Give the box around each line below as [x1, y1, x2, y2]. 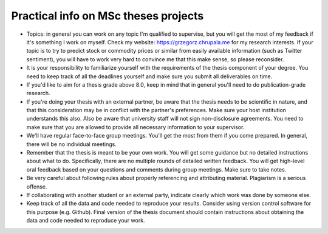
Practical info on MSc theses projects [11, 9, 204, 22]
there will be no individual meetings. [26, 140, 117, 148]
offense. [26, 182, 47, 190]
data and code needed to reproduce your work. [26, 217, 145, 224]
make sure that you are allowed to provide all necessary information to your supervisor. [26, 123, 245, 130]
